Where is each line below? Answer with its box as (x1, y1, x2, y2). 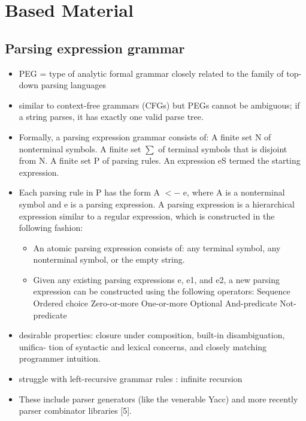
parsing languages (41, 79, 107, 91)
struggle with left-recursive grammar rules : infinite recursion (19, 372, 243, 385)
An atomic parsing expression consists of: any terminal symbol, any (33, 241, 281, 254)
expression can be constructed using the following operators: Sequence (33, 285, 290, 297)
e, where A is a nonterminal (183, 186, 285, 199)
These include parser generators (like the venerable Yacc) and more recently (19, 392, 298, 405)
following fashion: (19, 221, 83, 234)
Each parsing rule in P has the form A (19, 186, 160, 199)
